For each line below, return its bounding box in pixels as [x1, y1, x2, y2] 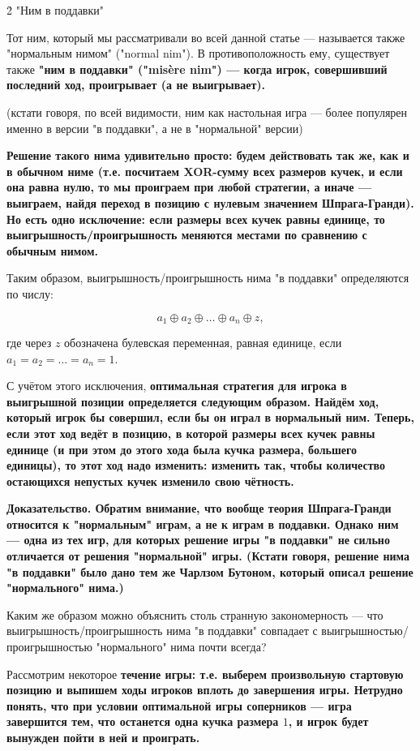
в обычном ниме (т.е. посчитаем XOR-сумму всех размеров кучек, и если [6, 162, 403, 179]
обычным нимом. [6, 242, 98, 259]
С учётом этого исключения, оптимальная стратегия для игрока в [6, 377, 347, 394]
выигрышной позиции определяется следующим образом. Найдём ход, [6, 393, 379, 410]
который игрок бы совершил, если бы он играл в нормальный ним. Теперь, [6, 409, 414, 426]
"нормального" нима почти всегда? [96, 638, 267, 655]
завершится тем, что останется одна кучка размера [6, 713, 279, 730]
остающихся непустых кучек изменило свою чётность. [6, 472, 294, 489]
